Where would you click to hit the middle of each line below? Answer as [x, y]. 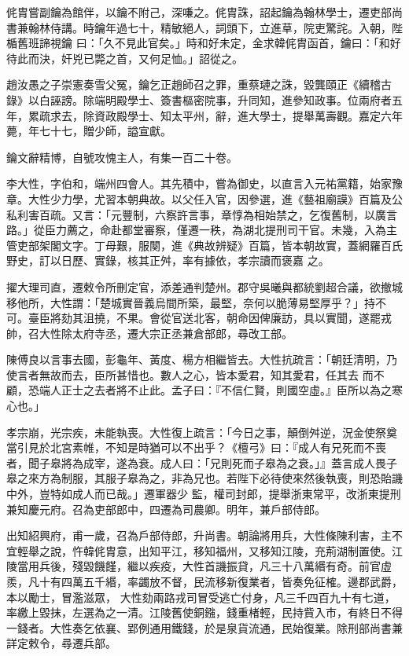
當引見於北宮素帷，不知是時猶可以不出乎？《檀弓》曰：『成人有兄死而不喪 [196, 447]
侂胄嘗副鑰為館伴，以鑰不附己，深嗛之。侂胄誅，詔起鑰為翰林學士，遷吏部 [199, 12]
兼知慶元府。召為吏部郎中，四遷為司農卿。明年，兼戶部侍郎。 [166, 509]
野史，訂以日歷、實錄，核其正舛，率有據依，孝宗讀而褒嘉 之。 [168, 260]
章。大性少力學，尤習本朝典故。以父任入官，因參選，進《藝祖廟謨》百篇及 [199, 198]
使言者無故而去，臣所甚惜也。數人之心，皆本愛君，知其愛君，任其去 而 [190, 374]
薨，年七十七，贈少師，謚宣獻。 [89, 131]
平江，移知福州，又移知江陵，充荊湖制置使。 [276, 550]
